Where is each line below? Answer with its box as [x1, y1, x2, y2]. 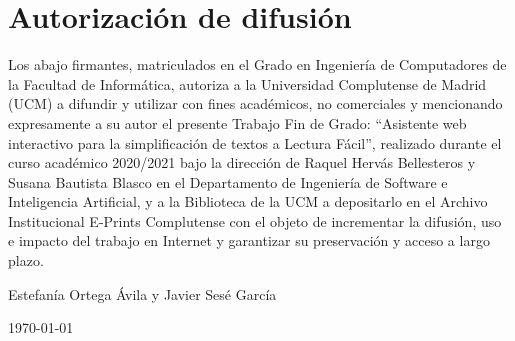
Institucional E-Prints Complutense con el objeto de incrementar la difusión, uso [8, 210, 502, 231]
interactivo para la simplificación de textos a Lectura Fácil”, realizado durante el [8, 132, 502, 153]
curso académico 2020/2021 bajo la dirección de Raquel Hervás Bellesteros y [8, 152, 476, 173]
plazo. [8, 250, 44, 271]
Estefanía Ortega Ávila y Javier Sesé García [8, 283, 277, 304]
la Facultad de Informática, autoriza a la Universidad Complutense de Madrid [8, 73, 487, 94]
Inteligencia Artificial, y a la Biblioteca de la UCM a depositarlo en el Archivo [8, 191, 488, 212]
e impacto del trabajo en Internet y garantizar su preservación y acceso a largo [8, 230, 490, 251]
